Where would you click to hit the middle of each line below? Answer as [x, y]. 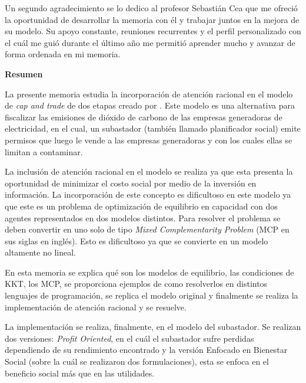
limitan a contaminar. [44, 151]
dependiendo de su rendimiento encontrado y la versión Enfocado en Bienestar [146, 350]
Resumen [24, 73]
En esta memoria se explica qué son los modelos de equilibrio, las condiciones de [149, 272]
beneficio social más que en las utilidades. [80, 373]
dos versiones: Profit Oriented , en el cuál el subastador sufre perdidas [129, 338]
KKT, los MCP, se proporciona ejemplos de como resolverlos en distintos [136, 284]
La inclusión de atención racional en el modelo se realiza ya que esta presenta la [149, 171]
